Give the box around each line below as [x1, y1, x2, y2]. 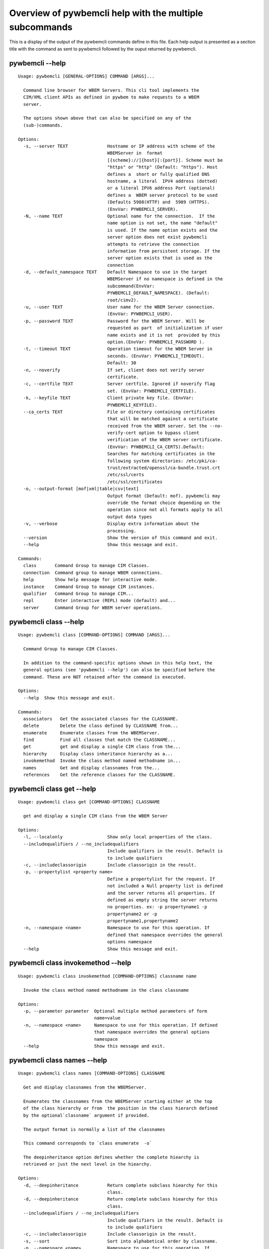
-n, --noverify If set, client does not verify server [23, 367, 205, 373]
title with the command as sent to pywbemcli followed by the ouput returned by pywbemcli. [9, 45, 197, 52]
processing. [107, 528, 136, 534]
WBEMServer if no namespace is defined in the [107, 276, 223, 282]
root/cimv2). [107, 297, 139, 303]
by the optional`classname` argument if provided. [23, 1112, 149, 1118]
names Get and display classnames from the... [23, 765, 160, 770]
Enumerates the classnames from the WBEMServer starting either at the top [23, 1098, 213, 1104]
